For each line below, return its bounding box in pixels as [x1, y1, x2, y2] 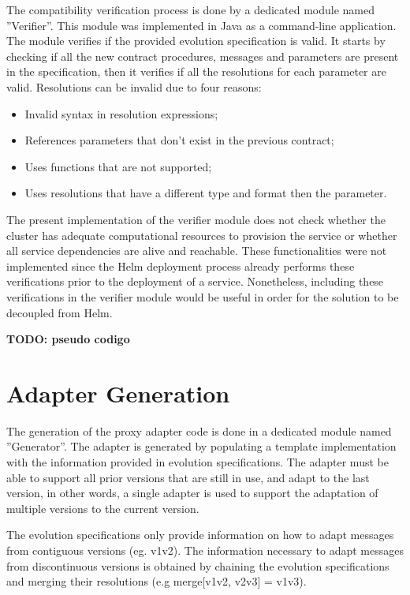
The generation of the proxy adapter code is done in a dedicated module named [6, 422, 392, 439]
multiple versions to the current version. [6, 500, 199, 516]
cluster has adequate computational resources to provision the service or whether [6, 226, 397, 243]
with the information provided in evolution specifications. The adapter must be [6, 454, 389, 470]
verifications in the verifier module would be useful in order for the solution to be [6, 288, 399, 305]
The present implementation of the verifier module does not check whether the [6, 211, 386, 227]
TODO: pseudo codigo [6, 331, 130, 347]
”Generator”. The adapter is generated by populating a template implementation [6, 438, 397, 455]
